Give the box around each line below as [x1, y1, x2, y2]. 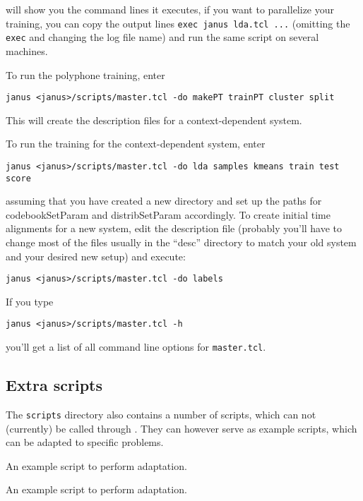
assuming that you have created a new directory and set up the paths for [6, 193, 322, 208]
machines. [6, 43, 48, 58]
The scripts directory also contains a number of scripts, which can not [6, 406, 316, 421]
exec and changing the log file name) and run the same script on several [6, 30, 319, 44]
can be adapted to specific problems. [6, 435, 164, 449]
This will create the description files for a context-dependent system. [6, 112, 302, 127]
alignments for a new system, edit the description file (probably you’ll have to [6, 221, 343, 236]
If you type [6, 294, 54, 308]
